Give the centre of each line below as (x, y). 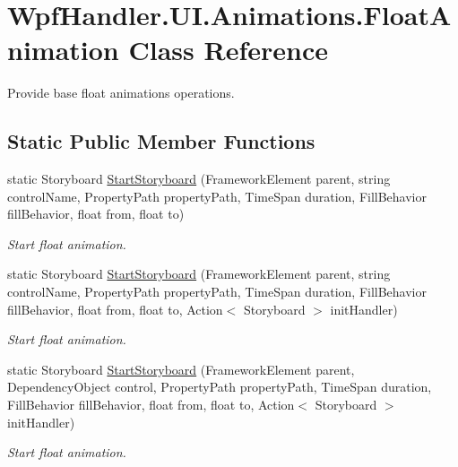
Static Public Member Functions (161, 141)
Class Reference (228, 50)
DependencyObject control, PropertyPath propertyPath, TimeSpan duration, (220, 387)
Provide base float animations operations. (121, 93)
